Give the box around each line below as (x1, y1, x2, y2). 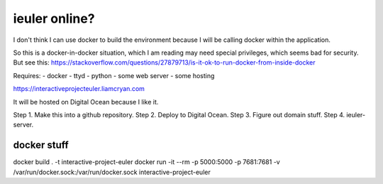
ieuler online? (13, 11, 95, 26)
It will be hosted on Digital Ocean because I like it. (13, 97, 159, 106)
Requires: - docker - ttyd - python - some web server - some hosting (13, 71, 215, 80)
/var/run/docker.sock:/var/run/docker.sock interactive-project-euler (13, 168, 211, 176)
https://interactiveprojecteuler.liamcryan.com (13, 85, 145, 93)
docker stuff (13, 139, 69, 151)
